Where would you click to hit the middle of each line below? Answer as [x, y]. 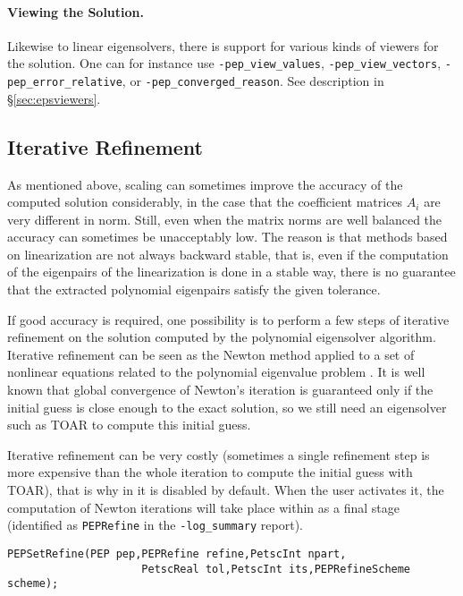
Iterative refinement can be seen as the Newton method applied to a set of [211, 354]
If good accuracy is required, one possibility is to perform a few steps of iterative [228, 319]
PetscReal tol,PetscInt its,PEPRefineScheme [276, 569]
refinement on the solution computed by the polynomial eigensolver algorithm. [222, 337]
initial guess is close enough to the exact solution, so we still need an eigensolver [227, 407]
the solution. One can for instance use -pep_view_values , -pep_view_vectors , [224, 63]
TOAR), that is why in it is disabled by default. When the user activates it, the [226, 490]
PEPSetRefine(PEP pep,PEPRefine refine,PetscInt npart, [177, 553]
